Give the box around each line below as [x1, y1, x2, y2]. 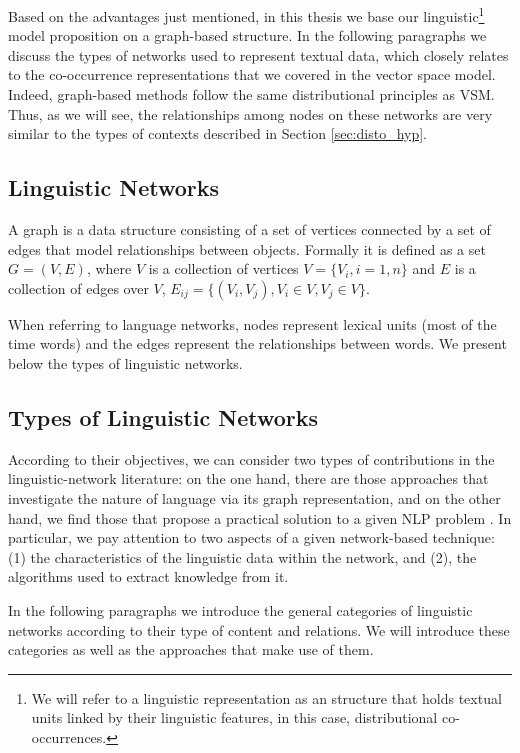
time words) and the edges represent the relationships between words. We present [8, 333, 507, 354]
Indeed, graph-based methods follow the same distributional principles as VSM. [8, 84, 495, 105]
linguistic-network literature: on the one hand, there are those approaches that [8, 468, 489, 489]
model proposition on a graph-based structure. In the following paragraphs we [8, 25, 487, 46]
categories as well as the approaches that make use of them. [8, 639, 374, 660]
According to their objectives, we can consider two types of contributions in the [8, 448, 495, 469]
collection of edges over [8, 277, 149, 298]
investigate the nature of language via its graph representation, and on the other [8, 487, 501, 508]
